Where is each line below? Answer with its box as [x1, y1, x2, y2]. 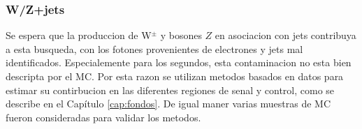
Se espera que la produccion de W [6, 28, 152, 43]
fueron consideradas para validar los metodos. [6, 109, 201, 124]
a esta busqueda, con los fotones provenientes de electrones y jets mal [6, 41, 303, 56]
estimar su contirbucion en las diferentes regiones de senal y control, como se [6, 82, 335, 97]
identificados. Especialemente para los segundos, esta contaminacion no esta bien [6, 55, 352, 70]
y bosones [160, 28, 202, 43]
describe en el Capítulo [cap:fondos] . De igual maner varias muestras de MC [6, 96, 331, 111]
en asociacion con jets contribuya [215, 28, 356, 43]
